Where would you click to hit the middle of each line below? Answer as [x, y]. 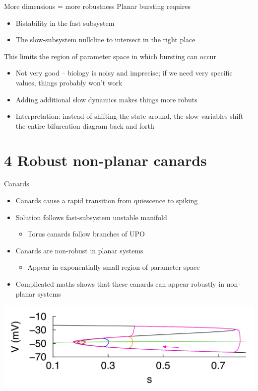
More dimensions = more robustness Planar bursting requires [97, 6]
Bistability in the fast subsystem [65, 23]
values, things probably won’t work [69, 82]
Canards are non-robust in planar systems [79, 250]
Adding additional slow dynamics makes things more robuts [106, 99]
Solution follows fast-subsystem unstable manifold [91, 217]
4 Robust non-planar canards [105, 160]
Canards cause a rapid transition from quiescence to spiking [107, 200]
